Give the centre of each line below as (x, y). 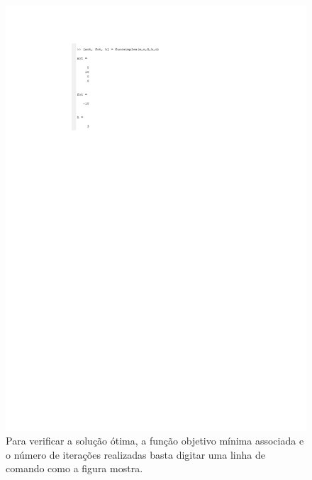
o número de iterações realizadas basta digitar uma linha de (135, 454)
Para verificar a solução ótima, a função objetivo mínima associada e (155, 441)
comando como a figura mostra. (74, 468)
